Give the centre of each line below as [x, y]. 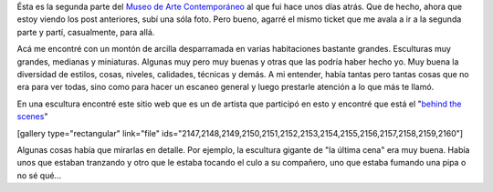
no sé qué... [39, 175]
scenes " [32, 116]
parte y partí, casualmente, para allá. [86, 32]
